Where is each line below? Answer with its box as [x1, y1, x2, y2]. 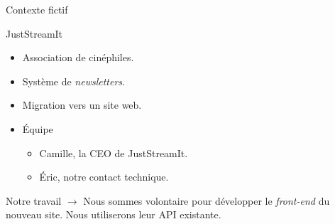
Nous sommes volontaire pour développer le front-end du [83, 193, 330, 208]
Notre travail [6, 193, 62, 208]
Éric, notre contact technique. [39, 169, 169, 184]
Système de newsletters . [22, 73, 125, 88]
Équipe [22, 121, 53, 136]
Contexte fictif [6, 2, 68, 16]
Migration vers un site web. [22, 97, 142, 112]
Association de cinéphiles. [22, 50, 134, 65]
